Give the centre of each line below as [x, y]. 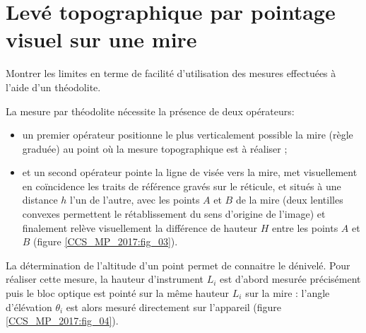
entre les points [305, 227]
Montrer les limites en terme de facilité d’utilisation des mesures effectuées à [171, 73]
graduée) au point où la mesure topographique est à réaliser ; [155, 148]
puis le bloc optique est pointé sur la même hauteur [118, 293]
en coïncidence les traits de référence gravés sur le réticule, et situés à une [182, 186]
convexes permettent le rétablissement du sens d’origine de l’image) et [174, 214]
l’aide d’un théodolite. [53, 87]
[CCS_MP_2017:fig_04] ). [62, 321]
